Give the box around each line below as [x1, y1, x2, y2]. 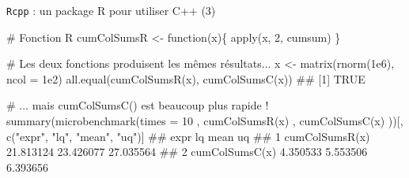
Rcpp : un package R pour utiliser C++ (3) [6, 2, 216, 18]
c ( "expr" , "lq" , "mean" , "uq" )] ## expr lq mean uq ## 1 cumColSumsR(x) [6, 128, 370, 144]
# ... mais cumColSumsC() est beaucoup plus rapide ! [6, 97, 269, 113]
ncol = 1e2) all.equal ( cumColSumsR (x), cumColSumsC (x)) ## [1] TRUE [6, 70, 365, 87]
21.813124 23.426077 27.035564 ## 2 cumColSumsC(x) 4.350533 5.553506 [6, 143, 368, 160]
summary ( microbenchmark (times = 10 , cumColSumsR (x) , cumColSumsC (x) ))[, [6, 113, 403, 129]
